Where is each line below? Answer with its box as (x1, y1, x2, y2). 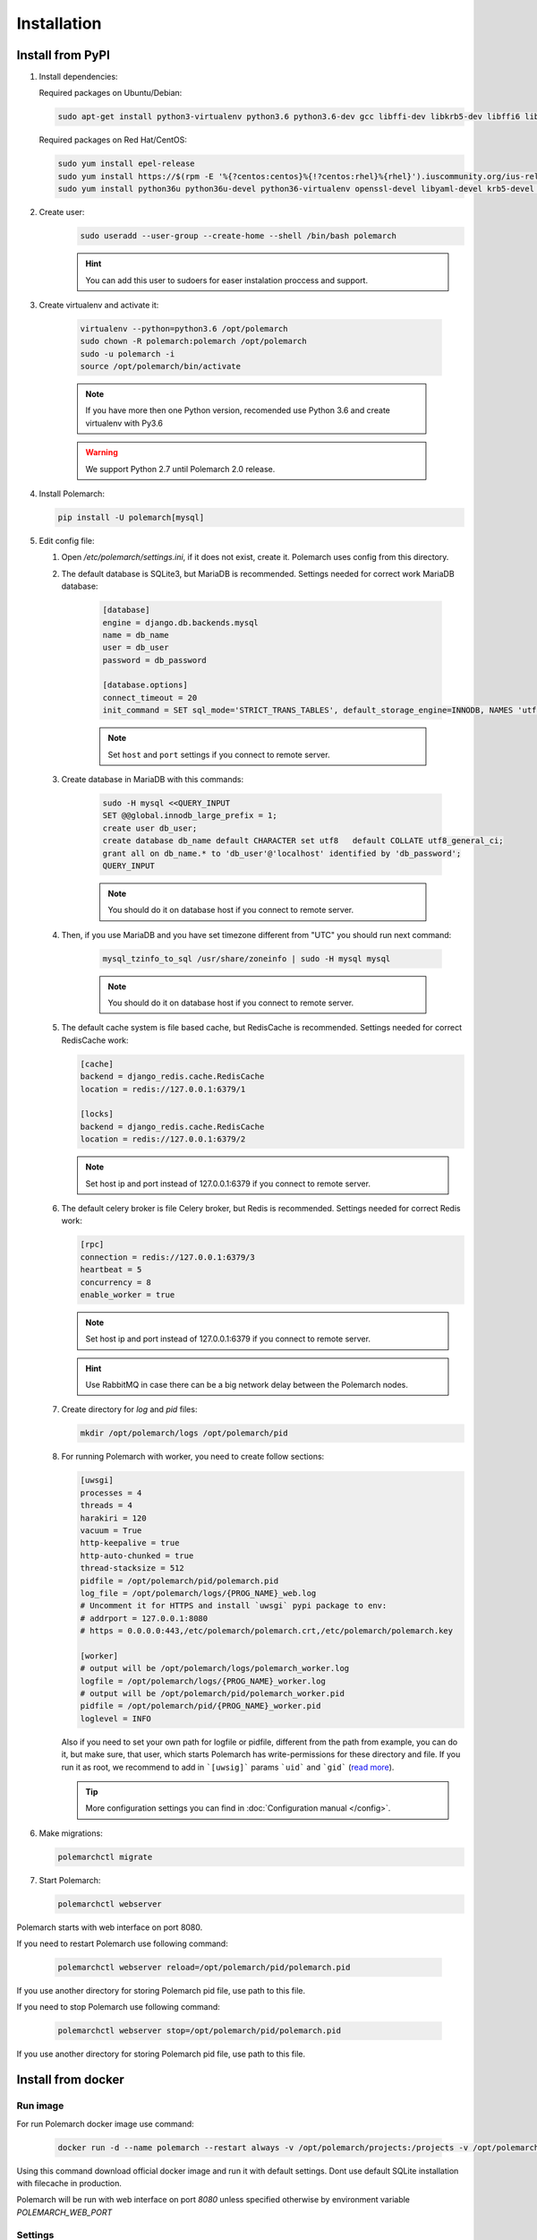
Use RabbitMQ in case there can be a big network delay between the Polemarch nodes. (85, 1380, 409, 1391)
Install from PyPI (16, 47, 111, 63)
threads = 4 (80, 1501, 133, 1511)
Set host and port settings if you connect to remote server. (107, 749, 330, 760)
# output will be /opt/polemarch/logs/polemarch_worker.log (80, 1663, 350, 1674)
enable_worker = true (80, 1289, 175, 1299)
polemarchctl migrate (57, 1851, 153, 1862)
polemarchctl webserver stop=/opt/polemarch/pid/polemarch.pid (57, 2026, 342, 2036)
